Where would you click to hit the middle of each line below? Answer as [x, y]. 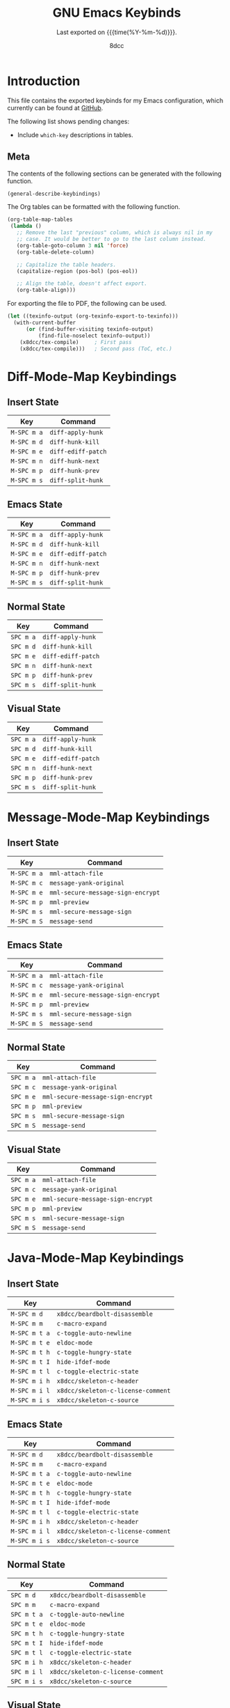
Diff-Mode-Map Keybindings [92, 376]
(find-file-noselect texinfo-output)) [94, 336]
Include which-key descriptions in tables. [75, 134]
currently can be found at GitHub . [55, 108]
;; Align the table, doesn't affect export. [82, 284]
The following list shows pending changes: [68, 121]
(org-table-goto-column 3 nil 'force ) [73, 245]
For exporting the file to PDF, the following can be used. [87, 304]
